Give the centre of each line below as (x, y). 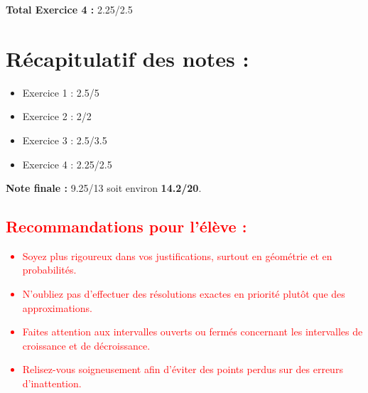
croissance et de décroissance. (86, 345)
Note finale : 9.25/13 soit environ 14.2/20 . (104, 188)
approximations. (57, 307)
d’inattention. (52, 383)
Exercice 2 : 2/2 (57, 116)
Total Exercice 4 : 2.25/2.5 (69, 9)
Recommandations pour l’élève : (126, 226)
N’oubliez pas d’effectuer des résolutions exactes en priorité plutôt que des (184, 294)
